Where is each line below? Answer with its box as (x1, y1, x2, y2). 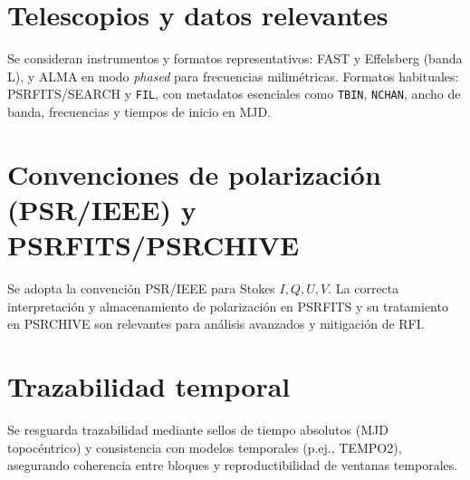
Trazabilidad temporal (7, 368, 291, 405)
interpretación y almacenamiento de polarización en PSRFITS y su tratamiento (7, 296, 448, 315)
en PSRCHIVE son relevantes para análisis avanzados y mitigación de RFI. (7, 314, 425, 333)
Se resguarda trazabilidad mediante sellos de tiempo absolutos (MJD (7, 419, 388, 438)
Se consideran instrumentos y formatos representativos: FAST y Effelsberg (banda (7, 49, 463, 68)
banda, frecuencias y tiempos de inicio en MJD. (7, 101, 272, 120)
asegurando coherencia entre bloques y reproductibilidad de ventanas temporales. (7, 456, 458, 475)
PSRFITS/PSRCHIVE (7, 226, 300, 264)
